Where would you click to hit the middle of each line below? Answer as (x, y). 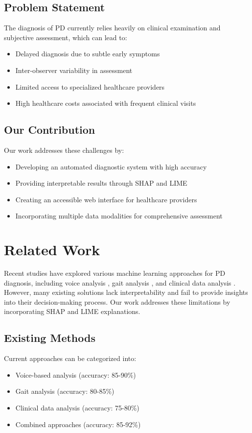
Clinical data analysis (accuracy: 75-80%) (77, 408)
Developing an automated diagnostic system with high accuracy (111, 166)
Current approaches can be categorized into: (70, 358)
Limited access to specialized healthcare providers (90, 86)
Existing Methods (50, 338)
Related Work (52, 250)
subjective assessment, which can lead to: (66, 37)
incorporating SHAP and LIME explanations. (72, 311)
